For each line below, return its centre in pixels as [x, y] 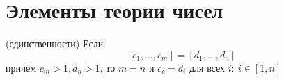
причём [21, 67]
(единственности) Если [55, 43]
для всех [207, 67]
